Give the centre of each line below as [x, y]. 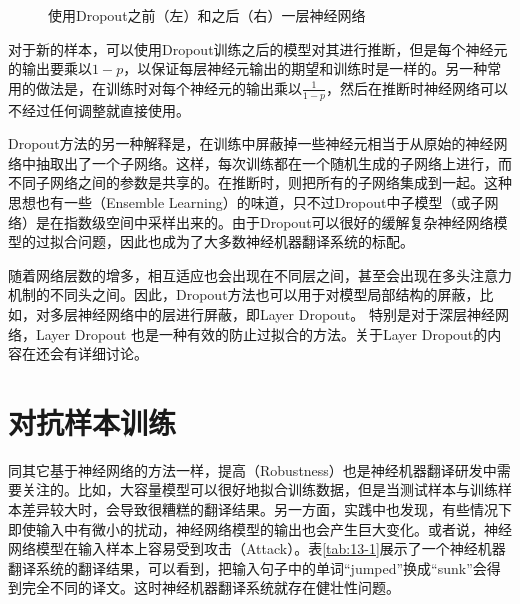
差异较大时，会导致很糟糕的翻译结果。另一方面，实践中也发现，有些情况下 [266, 509]
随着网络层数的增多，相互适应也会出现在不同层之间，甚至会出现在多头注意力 [260, 274]
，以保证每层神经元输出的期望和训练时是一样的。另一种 [305, 68]
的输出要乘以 [50, 68]
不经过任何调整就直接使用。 [99, 109]
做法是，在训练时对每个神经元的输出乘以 [168, 87]
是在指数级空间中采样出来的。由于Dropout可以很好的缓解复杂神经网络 [264, 221]
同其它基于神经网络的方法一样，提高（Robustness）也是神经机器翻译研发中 [252, 469]
